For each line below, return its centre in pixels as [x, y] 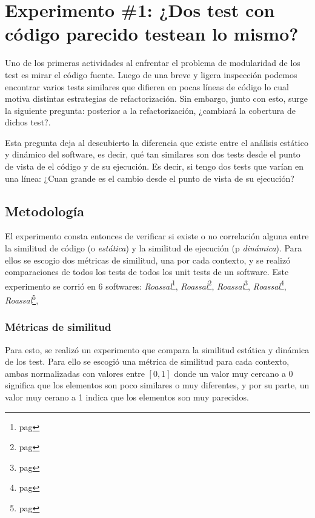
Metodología [45, 211]
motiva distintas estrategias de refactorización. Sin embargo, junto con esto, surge [156, 98]
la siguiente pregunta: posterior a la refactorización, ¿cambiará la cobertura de [150, 110]
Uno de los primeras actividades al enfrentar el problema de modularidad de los [153, 63]
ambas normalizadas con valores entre [75, 373]
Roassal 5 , [22, 299]
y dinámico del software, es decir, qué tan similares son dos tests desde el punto [153, 154]
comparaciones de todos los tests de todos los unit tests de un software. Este [147, 272]
